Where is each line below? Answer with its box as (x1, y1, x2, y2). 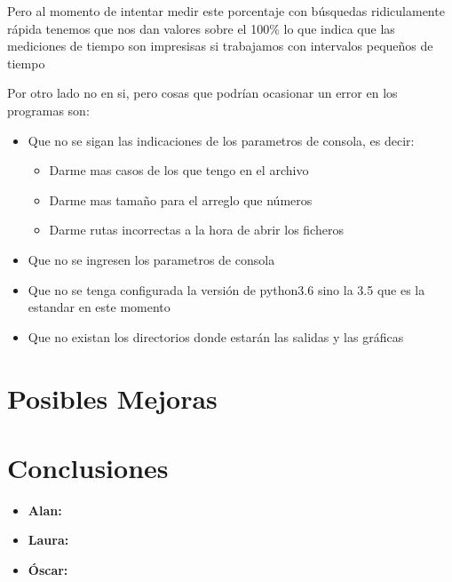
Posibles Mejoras (7, 379, 218, 416)
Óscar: (28, 561, 68, 578)
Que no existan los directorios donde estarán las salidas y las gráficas (28, 327, 404, 346)
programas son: (7, 100, 90, 119)
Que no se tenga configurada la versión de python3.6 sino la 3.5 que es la (28, 280, 425, 299)
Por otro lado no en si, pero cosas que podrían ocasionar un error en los (7, 84, 398, 102)
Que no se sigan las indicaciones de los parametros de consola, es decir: (28, 131, 415, 149)
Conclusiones (7, 449, 169, 485)
